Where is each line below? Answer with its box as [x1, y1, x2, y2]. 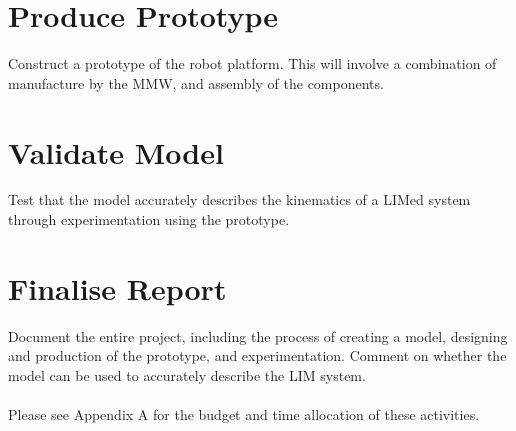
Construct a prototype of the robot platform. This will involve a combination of [8, 53, 497, 74]
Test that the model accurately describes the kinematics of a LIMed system [8, 189, 471, 210]
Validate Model [8, 131, 224, 172]
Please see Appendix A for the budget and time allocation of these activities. [8, 404, 480, 425]
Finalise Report [8, 267, 227, 308]
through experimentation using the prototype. [8, 209, 290, 230]
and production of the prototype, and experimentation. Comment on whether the [8, 345, 507, 366]
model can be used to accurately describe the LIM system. [8, 364, 366, 385]
